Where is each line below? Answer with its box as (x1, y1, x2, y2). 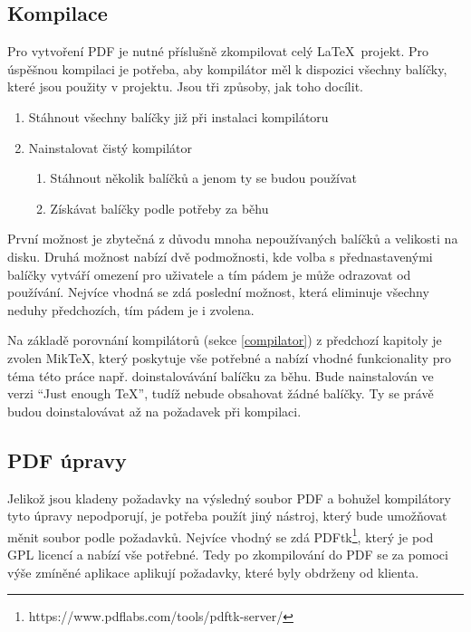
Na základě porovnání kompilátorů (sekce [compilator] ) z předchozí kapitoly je (7, 330, 442, 350)
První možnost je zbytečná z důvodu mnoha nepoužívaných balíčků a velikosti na (7, 229, 458, 248)
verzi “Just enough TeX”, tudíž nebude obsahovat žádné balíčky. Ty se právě (7, 384, 434, 403)
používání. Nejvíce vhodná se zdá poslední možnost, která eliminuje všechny (7, 282, 429, 302)
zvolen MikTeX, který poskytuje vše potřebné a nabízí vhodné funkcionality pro (7, 348, 451, 367)
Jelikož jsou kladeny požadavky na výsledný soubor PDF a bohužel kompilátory (7, 488, 451, 507)
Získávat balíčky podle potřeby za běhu (50, 198, 269, 217)
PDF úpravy (7, 445, 127, 474)
